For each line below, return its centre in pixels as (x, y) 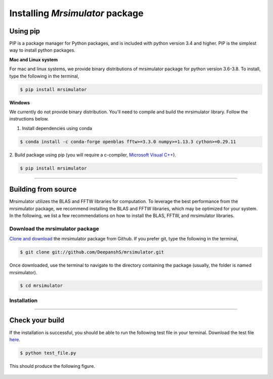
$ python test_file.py (48, 353)
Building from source (43, 189)
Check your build (37, 321)
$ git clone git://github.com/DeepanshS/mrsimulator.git (92, 252)
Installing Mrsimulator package (76, 13)
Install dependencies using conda (57, 128)
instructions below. (29, 119)
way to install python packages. (42, 50)
